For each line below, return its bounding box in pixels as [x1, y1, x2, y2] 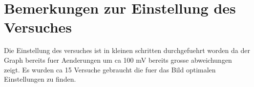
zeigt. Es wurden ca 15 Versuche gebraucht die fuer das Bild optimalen [4, 64, 216, 74]
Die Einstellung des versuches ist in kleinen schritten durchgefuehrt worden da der [4, 45, 250, 55]
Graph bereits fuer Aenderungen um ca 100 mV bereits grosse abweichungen [4, 54, 232, 65]
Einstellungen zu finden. [4, 74, 76, 84]
